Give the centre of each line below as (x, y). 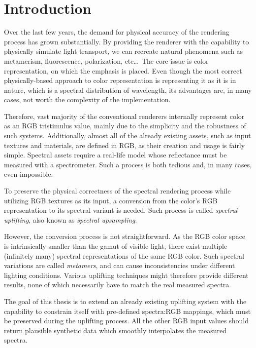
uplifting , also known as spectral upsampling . (71, 219)
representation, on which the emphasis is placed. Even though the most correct (123, 70)
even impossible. (29, 174)
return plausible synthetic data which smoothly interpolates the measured (115, 330)
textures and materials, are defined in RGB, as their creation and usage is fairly (125, 145)
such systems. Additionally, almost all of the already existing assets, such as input (128, 135)
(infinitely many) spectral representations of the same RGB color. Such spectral (124, 255)
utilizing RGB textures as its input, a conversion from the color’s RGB (111, 200)
